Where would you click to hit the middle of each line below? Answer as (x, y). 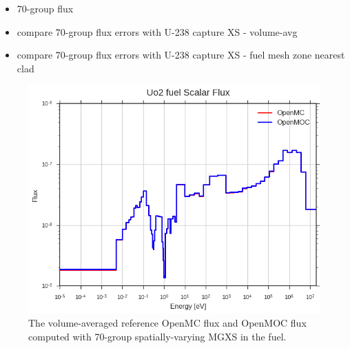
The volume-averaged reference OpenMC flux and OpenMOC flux (167, 323)
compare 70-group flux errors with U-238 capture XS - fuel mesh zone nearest (181, 55)
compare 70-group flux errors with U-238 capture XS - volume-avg (157, 31)
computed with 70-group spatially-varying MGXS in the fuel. (157, 337)
